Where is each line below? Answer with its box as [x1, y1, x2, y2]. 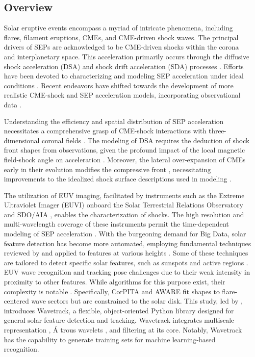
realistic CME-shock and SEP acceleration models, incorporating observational [4, 90, 241, 100]
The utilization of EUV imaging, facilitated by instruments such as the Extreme [4, 190, 245, 200]
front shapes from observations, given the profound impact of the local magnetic [4, 145, 245, 155]
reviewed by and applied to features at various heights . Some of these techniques [4, 248, 248, 258]
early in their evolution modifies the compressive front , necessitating [4, 164, 211, 174]
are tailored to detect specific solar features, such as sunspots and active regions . [4, 257, 248, 267]
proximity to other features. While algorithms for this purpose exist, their [4, 277, 226, 287]
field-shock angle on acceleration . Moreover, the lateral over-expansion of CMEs [4, 154, 246, 164]
